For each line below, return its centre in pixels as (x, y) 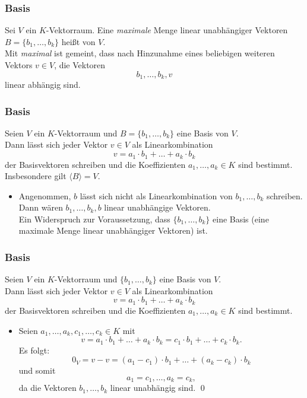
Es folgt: (34, 350)
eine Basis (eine (241, 219)
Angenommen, (45, 195)
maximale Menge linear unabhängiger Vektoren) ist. (113, 230)
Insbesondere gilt (36, 176)
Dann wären (41, 207)
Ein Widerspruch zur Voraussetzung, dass (94, 219)
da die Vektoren (48, 388)
